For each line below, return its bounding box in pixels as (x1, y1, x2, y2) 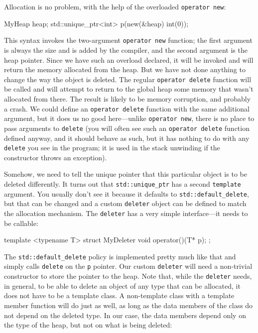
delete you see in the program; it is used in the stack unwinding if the (4, 142, 220, 153)
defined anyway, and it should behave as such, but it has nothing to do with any (4, 132, 250, 143)
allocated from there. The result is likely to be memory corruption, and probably (4, 93, 251, 104)
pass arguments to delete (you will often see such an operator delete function (4, 122, 250, 133)
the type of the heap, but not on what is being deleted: (4, 320, 172, 330)
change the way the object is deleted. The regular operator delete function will (4, 74, 252, 84)
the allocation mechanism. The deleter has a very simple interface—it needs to (4, 208, 248, 218)
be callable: (4, 218, 38, 228)
